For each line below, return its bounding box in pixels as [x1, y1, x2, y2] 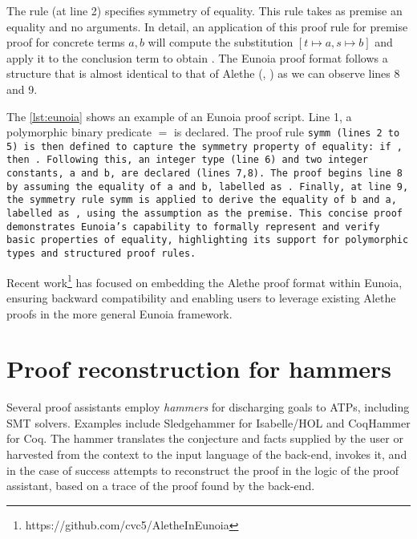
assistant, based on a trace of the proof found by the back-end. [6, 477, 315, 494]
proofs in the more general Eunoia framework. [6, 305, 233, 322]
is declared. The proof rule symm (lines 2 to [173, 124, 400, 140]
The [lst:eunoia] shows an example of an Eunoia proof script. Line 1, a [6, 107, 352, 124]
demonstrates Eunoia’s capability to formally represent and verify [6, 221, 380, 233]
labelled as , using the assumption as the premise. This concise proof [6, 208, 403, 220]
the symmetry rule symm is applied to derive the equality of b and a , [6, 194, 397, 206]
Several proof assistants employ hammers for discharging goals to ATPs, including [6, 399, 410, 415]
